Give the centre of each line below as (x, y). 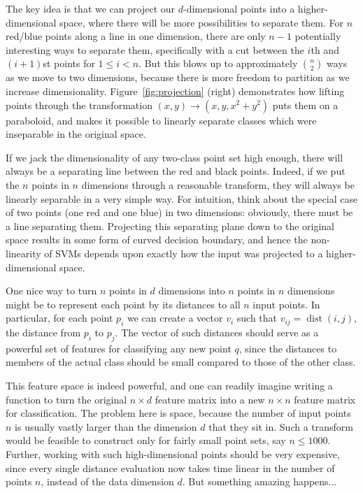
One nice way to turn (51, 291)
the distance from (43, 333)
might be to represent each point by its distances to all (123, 304)
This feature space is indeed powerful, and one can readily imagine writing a (169, 386)
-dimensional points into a (239, 8)
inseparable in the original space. (76, 134)
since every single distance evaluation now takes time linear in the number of (170, 467)
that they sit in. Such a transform (281, 426)
